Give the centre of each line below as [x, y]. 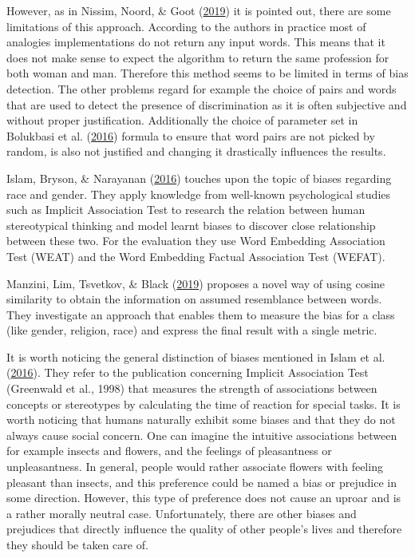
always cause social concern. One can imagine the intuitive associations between [202, 435]
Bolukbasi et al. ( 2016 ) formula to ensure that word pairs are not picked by [191, 135]
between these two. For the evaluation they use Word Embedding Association [196, 241]
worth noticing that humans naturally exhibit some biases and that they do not [201, 419]
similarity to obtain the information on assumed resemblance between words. [194, 299]
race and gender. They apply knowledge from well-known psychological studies [199, 194]
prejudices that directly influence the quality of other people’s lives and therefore [204, 529]
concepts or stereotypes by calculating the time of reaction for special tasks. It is [204, 404]
